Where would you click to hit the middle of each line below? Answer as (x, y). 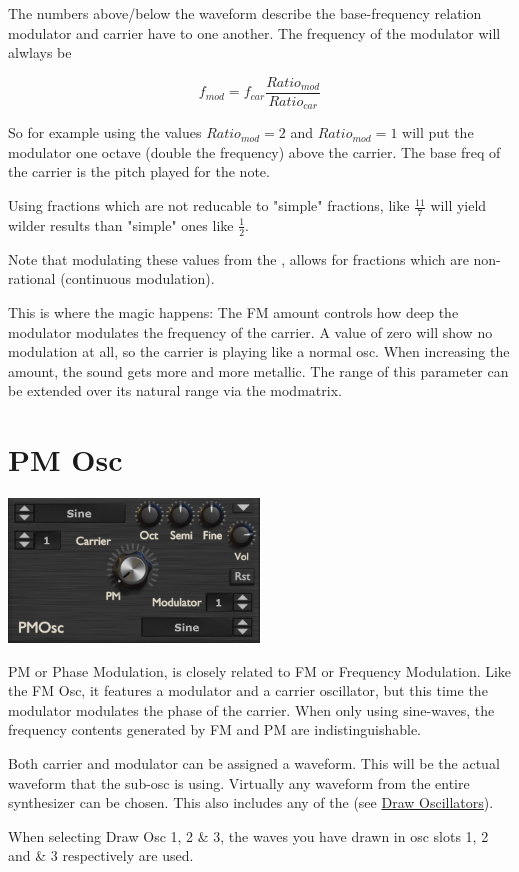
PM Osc (65, 459)
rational (32, 278)
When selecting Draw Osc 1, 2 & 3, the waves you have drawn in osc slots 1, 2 (248, 835)
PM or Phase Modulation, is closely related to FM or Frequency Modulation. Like (260, 670)
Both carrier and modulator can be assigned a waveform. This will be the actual (254, 762)
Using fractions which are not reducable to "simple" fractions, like (209, 205)
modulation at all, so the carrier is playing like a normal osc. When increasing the (259, 351)
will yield (458, 205)
